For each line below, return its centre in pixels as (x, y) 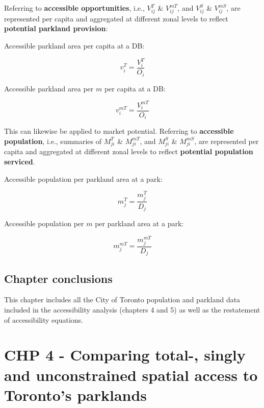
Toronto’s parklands (76, 394)
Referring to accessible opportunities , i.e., (74, 8)
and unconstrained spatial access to (131, 375)
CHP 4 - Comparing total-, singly (125, 355)
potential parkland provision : (56, 28)
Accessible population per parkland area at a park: (83, 178)
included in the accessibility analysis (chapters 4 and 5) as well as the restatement (132, 310)
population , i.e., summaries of (53, 141)
